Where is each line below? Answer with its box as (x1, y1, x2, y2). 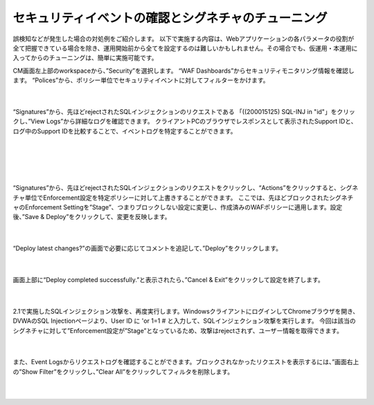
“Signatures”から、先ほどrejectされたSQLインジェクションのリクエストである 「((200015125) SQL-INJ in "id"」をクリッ (12, 107, 356, 115)
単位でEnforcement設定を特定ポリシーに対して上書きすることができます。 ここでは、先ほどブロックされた (24, 194, 330, 202)
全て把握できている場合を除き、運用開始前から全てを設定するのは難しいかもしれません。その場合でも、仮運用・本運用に (12, 44, 358, 52)
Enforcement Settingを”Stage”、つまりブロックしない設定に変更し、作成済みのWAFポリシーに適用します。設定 (24, 203, 343, 211)
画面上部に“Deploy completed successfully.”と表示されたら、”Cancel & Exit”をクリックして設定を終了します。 (12, 275, 325, 283)
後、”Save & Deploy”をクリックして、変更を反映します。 (12, 213, 171, 221)
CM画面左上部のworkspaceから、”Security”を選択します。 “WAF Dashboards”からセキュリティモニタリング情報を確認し (12, 66, 355, 75)
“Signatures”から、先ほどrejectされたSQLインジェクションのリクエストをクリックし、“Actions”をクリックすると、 (12, 184, 341, 192)
